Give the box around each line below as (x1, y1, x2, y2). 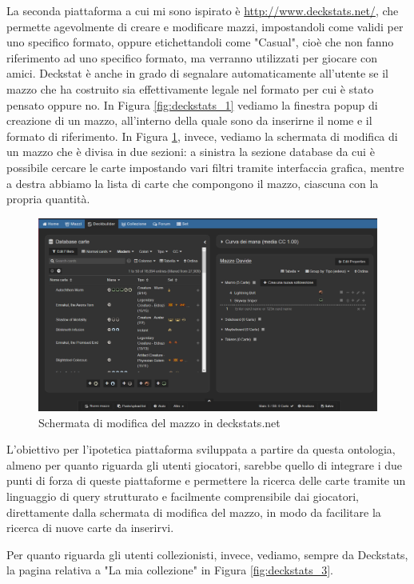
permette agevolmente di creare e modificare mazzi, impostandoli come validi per (6, 18, 404, 34)
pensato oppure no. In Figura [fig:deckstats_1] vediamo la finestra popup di (6, 96, 378, 113)
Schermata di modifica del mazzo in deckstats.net (38, 414, 281, 430)
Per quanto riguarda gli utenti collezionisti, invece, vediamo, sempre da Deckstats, (6, 546, 408, 562)
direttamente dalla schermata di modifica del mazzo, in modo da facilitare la (6, 503, 381, 520)
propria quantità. (6, 190, 90, 207)
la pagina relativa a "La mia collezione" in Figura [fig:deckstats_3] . (6, 562, 333, 578)
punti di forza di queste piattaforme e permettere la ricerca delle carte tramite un (6, 472, 406, 489)
